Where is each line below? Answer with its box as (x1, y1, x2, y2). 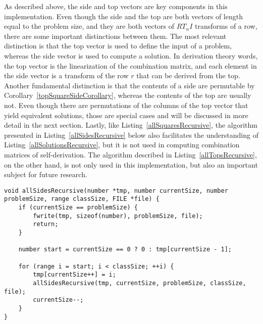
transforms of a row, (195, 21, 257, 31)
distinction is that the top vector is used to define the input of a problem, (4, 40, 232, 51)
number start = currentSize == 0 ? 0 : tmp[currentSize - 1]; (18, 246, 232, 253)
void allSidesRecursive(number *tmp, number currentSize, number (4, 187, 228, 194)
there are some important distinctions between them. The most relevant (4, 30, 227, 41)
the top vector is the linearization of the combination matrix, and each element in (4, 60, 257, 71)
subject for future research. (4, 169, 87, 180)
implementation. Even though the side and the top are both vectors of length (4, 11, 243, 21)
